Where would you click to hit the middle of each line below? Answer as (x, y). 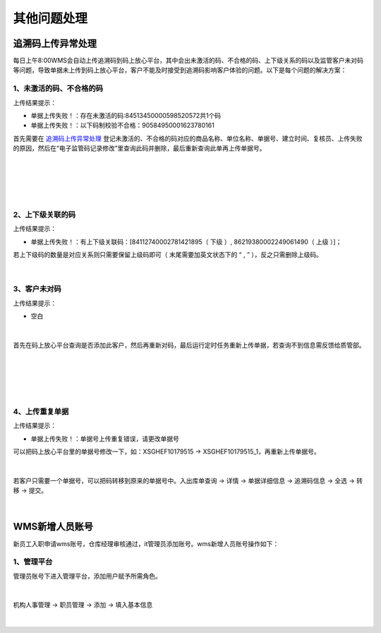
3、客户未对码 (37, 289)
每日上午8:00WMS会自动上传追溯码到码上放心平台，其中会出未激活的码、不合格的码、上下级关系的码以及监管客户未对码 (188, 61)
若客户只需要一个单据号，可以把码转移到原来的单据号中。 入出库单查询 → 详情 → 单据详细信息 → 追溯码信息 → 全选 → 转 (188, 480)
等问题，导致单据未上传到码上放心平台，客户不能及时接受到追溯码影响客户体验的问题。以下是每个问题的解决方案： (180, 70)
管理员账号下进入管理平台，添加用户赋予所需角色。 (87, 576)
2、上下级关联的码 (44, 215)
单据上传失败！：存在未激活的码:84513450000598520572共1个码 (126, 115)
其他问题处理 (50, 18)
